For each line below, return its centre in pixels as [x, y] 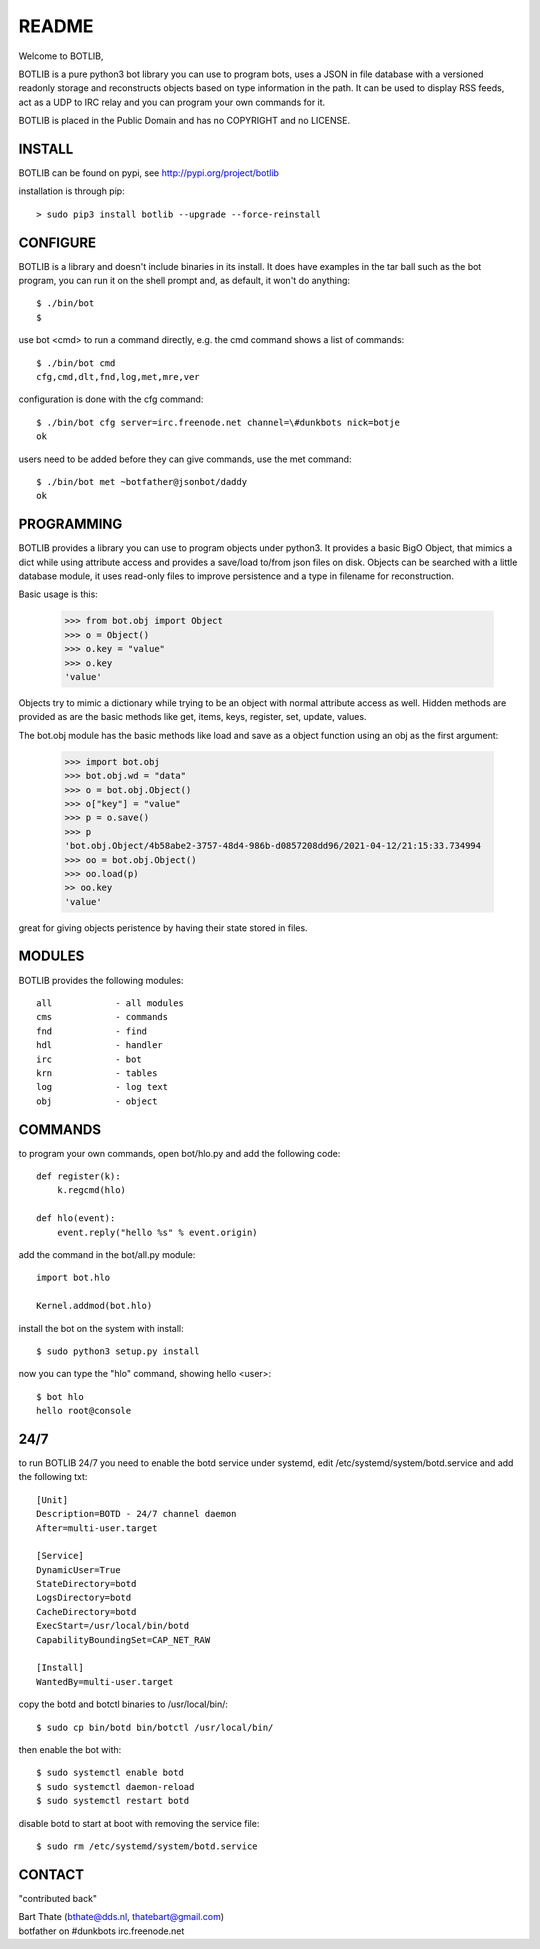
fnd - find [92, 1031]
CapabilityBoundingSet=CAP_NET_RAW [123, 1639]
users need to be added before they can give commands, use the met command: [185, 459]
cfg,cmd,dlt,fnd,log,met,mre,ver [118, 377]
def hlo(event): [76, 1218]
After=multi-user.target [97, 1528]
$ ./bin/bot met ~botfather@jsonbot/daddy [142, 481]
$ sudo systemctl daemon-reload [115, 1786]
